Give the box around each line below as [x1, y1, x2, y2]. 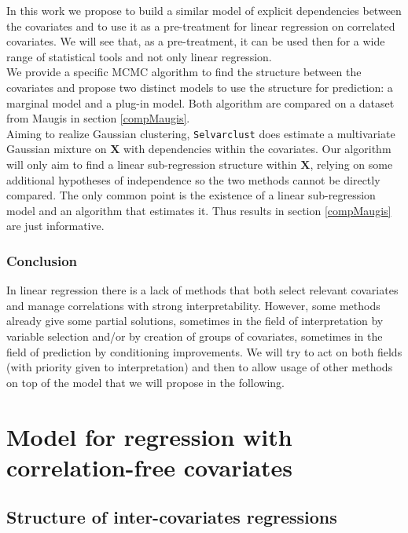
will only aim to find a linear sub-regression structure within [6, 156, 297, 172]
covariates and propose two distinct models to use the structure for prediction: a [6, 78, 393, 95]
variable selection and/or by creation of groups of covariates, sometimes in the [6, 327, 383, 344]
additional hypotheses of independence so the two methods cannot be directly [6, 171, 380, 188]
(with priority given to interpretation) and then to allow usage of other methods [6, 359, 393, 375]
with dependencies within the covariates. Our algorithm [123, 141, 391, 157]
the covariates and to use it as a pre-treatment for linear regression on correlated [6, 17, 395, 34]
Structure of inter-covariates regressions [6, 505, 337, 529]
